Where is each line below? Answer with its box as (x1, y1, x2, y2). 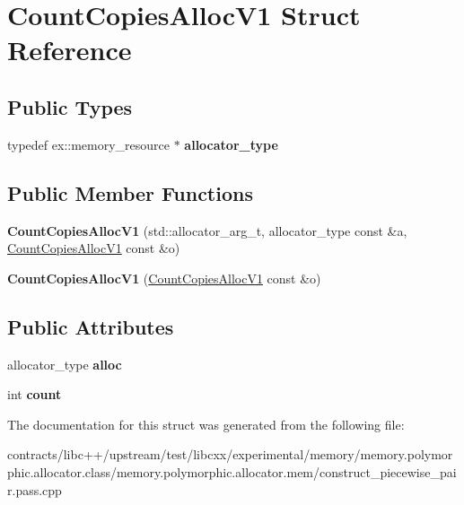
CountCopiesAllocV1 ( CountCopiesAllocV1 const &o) (7, 268, 321, 287)
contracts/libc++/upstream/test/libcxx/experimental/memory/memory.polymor (7, 445, 453, 464)
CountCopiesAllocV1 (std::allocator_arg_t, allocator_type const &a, (7, 221, 407, 239)
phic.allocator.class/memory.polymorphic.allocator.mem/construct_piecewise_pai (7, 462, 457, 481)
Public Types (7, 92, 133, 120)
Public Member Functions (7, 178, 253, 206)
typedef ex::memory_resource (7, 135, 171, 153)
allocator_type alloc (7, 354, 122, 373)
